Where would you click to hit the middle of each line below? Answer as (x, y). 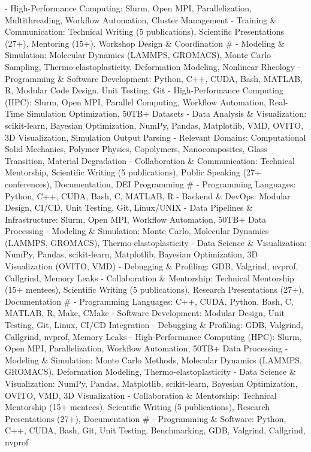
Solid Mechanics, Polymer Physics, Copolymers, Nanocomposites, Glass (136, 149)
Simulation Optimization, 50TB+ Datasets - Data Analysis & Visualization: (167, 113)
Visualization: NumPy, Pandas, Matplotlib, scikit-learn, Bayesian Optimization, (151, 383)
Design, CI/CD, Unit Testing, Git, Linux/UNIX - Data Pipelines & (129, 207)
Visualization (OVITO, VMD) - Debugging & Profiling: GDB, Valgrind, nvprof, (152, 266)
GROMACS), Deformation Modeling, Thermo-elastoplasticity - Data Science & (150, 371)
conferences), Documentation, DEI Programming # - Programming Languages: (150, 183)
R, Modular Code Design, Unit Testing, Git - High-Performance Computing (144, 90)
